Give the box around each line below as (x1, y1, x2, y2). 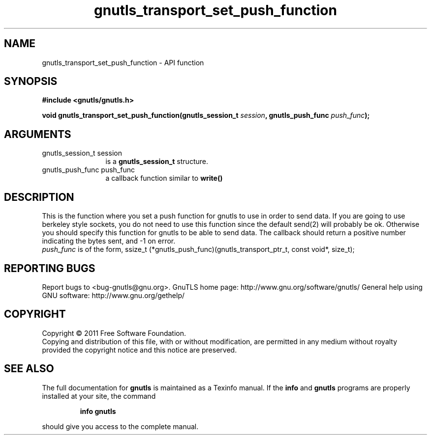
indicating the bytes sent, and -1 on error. (42, 237, 176, 246)
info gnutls (80, 407, 116, 415)
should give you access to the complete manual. (42, 422, 199, 431)
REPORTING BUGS (4, 262, 95, 274)
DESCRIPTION (4, 191, 74, 203)
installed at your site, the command (42, 391, 156, 400)
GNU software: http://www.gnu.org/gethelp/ (42, 291, 185, 300)
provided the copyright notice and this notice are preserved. (42, 345, 237, 354)
